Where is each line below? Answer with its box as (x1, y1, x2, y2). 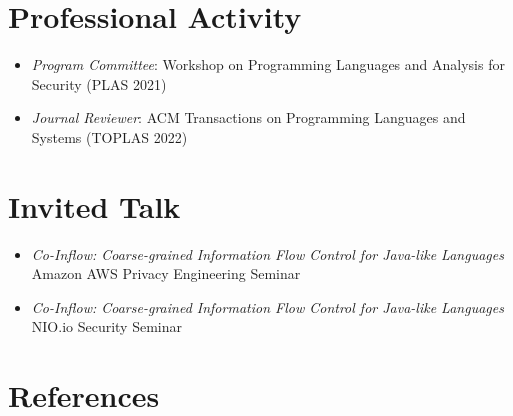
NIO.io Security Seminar (31, 316, 183, 337)
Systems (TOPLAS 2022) (31, 126, 188, 147)
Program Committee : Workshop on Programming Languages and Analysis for (31, 54, 505, 75)
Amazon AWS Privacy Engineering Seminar (31, 263, 301, 284)
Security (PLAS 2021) (31, 73, 167, 94)
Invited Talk (8, 185, 181, 226)
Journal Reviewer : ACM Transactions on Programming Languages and (31, 107, 466, 128)
